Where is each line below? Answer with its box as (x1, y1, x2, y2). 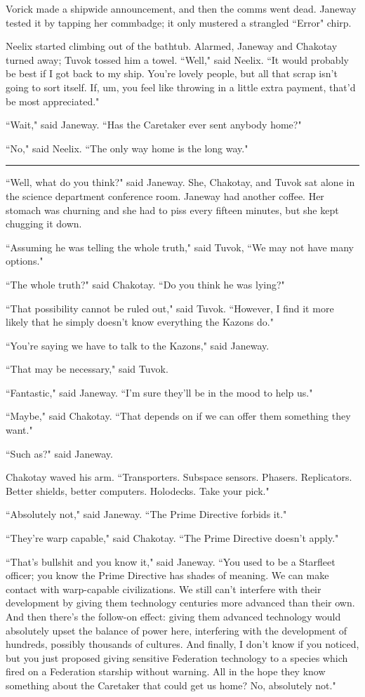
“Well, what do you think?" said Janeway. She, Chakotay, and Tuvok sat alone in (6, 175, 355, 190)
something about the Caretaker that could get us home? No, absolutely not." (6, 677, 336, 692)
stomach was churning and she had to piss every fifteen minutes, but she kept (6, 202, 339, 217)
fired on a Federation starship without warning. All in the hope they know (6, 664, 326, 679)
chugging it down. (6, 216, 82, 231)
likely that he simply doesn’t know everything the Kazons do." (6, 314, 274, 329)
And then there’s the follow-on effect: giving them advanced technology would (6, 609, 341, 623)
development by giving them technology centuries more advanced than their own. (6, 595, 355, 610)
